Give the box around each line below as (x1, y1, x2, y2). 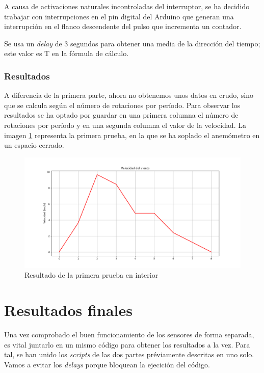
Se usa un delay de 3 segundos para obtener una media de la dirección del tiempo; (4, 38, 260, 48)
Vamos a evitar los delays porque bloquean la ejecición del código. (4, 359, 210, 369)
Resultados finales (4, 300, 133, 321)
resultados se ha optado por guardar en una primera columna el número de (4, 110, 239, 120)
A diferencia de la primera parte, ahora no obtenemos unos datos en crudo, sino (4, 90, 253, 100)
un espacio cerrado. (4, 140, 64, 150)
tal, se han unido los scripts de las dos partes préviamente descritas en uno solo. (4, 349, 254, 360)
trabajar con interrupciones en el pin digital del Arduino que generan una (4, 11, 234, 21)
